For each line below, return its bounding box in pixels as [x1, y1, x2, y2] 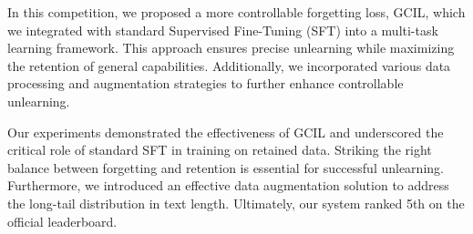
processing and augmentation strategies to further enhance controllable [7, 74, 404, 93]
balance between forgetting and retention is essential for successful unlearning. [7, 158, 444, 177]
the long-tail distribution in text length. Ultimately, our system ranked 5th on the [7, 193, 465, 212]
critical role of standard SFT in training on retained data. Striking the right [7, 140, 432, 159]
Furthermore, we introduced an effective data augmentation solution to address [7, 176, 449, 195]
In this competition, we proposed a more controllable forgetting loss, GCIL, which [7, 3, 466, 21]
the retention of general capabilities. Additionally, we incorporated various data [7, 56, 451, 75]
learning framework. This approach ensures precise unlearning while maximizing [7, 38, 455, 57]
